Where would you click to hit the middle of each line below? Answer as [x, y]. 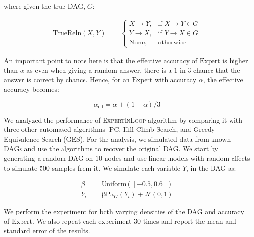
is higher [235, 60]
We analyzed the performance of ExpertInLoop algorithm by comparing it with [123, 119]
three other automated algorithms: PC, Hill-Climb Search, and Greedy [110, 129]
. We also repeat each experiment [82, 221]
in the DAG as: [213, 167]
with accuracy [176, 79]
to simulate [21, 167]
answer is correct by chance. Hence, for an [67, 79]
